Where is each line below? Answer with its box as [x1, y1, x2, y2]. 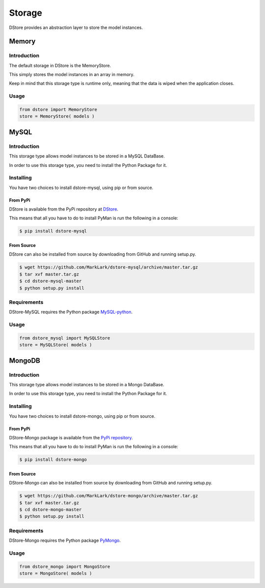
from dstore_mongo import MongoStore [19, 563, 110, 569]
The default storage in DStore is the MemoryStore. [9, 62, 111, 68]
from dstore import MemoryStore [19, 107, 98, 112]
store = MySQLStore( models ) [19, 342, 92, 348]
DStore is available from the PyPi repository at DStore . [9, 206, 119, 212]
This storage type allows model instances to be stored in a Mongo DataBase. [9, 382, 164, 388]
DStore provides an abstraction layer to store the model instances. [9, 25, 143, 30]
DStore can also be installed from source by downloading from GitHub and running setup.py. [9, 251, 196, 257]
